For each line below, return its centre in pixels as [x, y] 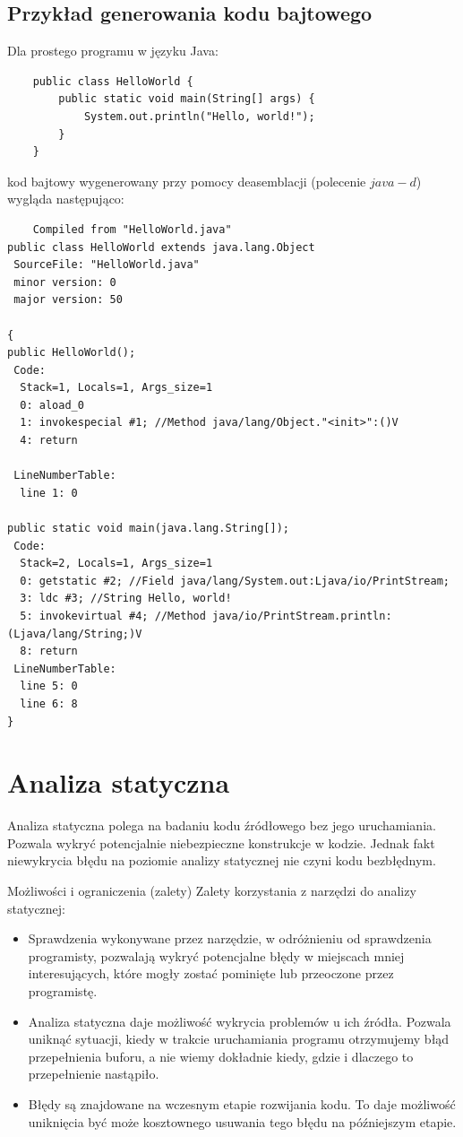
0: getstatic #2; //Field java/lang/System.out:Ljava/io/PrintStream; [235, 581]
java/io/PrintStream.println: [302, 616]
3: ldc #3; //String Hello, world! [126, 599]
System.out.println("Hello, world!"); [199, 116]
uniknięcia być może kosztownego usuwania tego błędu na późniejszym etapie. [242, 1121]
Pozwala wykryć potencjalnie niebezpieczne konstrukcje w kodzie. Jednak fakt [221, 842]
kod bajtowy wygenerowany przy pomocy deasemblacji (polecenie [187, 181]
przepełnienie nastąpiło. [94, 1074]
